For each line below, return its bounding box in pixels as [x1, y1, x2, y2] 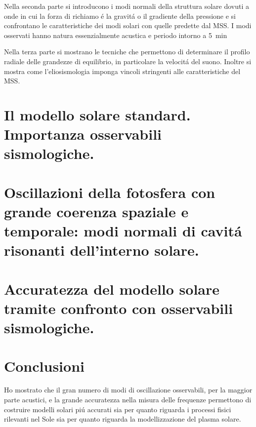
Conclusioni [4, 356, 85, 376]
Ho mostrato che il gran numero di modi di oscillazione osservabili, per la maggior [4, 385, 253, 395]
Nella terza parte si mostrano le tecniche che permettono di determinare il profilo [4, 46, 250, 57]
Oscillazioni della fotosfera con [4, 182, 215, 202]
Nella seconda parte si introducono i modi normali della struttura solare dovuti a [4, 1, 250, 11]
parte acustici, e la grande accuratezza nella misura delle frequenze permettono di [4, 394, 252, 404]
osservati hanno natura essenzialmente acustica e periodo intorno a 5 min [4, 30, 227, 40]
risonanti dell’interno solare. [4, 240, 199, 260]
